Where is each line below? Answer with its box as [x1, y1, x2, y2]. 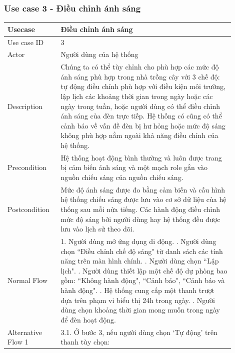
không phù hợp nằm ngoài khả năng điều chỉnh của [60, 130, 218, 140]
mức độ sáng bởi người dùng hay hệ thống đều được [60, 213, 220, 224]
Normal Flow [7, 275, 47, 285]
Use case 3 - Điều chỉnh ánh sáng [4, 1, 141, 14]
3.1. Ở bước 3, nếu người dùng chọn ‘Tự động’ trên [60, 326, 217, 337]
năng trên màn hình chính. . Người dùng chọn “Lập [60, 255, 219, 266]
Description [7, 100, 42, 111]
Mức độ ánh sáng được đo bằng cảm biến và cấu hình [60, 184, 225, 194]
